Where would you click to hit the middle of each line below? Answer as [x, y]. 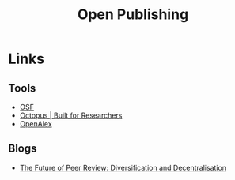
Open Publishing [133, 15]
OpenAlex [36, 124]
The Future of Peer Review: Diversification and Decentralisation [123, 167]
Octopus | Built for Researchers [71, 115]
